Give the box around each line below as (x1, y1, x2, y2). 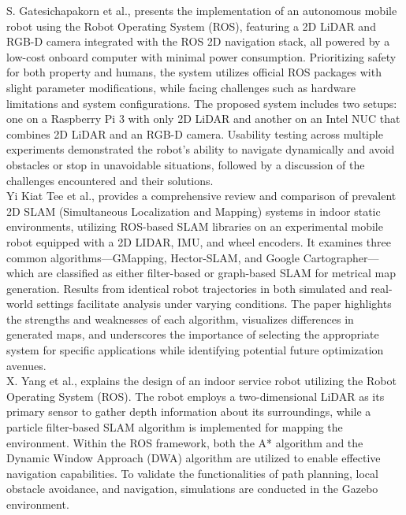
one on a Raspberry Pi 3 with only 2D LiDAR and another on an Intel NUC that (6, 110, 400, 127)
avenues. (6, 357, 47, 373)
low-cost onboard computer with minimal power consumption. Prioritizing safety (6, 48, 397, 65)
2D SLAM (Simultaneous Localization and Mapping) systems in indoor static (6, 202, 381, 219)
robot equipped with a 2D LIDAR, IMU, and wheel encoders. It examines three (6, 233, 391, 250)
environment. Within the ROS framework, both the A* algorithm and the (6, 434, 363, 450)
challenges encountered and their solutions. (6, 172, 214, 188)
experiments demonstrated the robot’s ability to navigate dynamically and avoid (6, 141, 395, 157)
